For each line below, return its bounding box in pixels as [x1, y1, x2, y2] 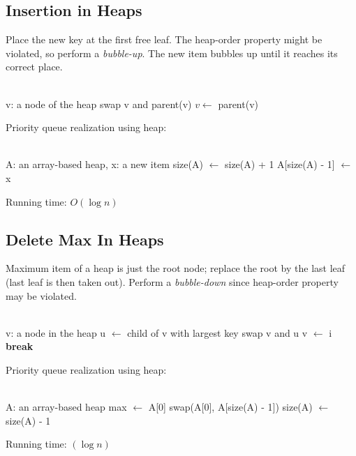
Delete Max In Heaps [6, 228, 164, 250]
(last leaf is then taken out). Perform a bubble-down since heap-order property [6, 274, 339, 289]
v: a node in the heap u [6, 325, 106, 340]
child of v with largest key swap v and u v [127, 325, 308, 340]
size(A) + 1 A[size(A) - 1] [224, 157, 335, 172]
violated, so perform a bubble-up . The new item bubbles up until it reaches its [6, 45, 338, 60]
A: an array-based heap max [6, 400, 127, 414]
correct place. [6, 59, 63, 74]
